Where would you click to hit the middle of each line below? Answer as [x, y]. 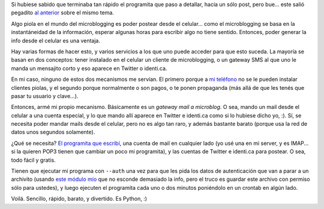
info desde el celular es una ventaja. [56, 40]
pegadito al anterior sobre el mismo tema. [62, 13]
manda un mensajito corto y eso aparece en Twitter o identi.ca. [89, 68]
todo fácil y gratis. [34, 160]
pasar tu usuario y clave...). [45, 96]
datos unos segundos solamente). [53, 132]
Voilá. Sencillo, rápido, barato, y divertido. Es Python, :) [79, 199]
